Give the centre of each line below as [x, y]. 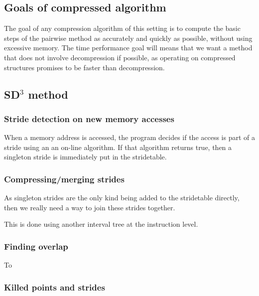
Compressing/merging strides [64, 179]
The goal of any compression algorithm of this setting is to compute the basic [122, 28]
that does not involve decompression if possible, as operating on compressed [120, 57]
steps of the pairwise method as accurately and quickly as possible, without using [128, 38]
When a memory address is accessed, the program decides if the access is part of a [130, 137]
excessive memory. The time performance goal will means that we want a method [128, 48]
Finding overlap [36, 246]
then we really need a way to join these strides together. [90, 207]
